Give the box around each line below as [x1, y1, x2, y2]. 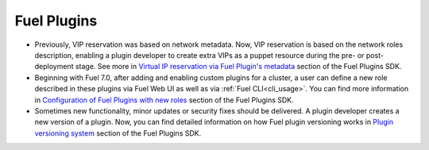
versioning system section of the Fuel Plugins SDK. [34, 128, 202, 138]
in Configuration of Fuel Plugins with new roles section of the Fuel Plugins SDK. [34, 95, 294, 105]
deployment [34, 62, 74, 71]
